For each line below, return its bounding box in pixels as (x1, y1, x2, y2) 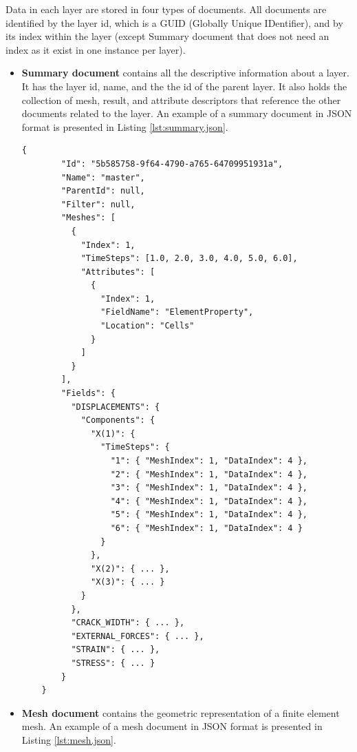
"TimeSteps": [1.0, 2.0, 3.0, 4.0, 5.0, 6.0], (80, 253, 298, 264)
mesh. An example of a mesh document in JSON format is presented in (21, 719, 323, 733)
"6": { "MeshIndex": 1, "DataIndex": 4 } (110, 523, 303, 533)
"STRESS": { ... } (71, 658, 155, 668)
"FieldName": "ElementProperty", (100, 307, 254, 317)
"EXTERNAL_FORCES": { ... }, (71, 631, 204, 641)
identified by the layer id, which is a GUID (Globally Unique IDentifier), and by (6, 15, 343, 30)
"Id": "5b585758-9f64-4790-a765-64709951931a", (61, 158, 283, 169)
